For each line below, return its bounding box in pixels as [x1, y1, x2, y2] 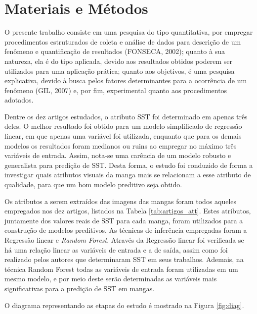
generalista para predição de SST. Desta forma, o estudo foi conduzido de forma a [4, 159, 253, 170]
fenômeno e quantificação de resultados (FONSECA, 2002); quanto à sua [4, 46, 225, 56]
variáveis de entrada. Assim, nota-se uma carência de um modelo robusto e [4, 150, 231, 160]
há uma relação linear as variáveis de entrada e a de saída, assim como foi [4, 244, 228, 255]
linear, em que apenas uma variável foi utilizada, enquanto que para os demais [4, 131, 242, 141]
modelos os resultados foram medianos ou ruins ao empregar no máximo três [4, 140, 237, 151]
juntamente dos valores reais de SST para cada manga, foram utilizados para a [4, 215, 243, 225]
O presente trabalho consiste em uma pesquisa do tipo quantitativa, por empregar [4, 27, 253, 37]
